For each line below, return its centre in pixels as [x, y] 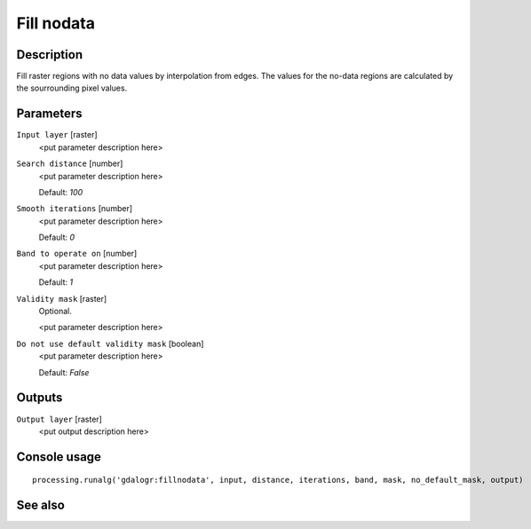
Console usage [59, 457]
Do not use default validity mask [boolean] [110, 343]
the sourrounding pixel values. [72, 88]
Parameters [49, 114]
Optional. [55, 312]
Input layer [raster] [57, 135]
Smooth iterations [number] [75, 209]
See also [41, 505]
